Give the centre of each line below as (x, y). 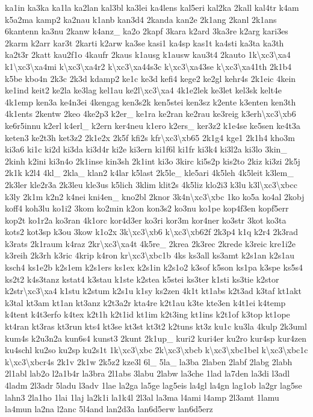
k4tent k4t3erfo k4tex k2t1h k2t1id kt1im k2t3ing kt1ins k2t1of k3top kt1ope (147, 314)
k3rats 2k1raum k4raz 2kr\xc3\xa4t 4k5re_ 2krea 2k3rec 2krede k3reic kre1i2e (150, 243)
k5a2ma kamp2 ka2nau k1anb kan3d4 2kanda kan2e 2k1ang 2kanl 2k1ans (141, 19)
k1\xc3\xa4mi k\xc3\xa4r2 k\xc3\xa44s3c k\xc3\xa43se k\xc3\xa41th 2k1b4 (148, 66)
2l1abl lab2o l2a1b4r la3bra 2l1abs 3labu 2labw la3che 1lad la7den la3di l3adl (147, 373)
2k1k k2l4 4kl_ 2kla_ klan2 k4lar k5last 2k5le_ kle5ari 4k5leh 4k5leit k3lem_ (149, 173)
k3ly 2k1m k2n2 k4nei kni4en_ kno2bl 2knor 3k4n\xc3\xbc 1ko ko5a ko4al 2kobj (155, 196)
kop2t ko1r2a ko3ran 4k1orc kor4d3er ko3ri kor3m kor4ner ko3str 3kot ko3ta (146, 220)
